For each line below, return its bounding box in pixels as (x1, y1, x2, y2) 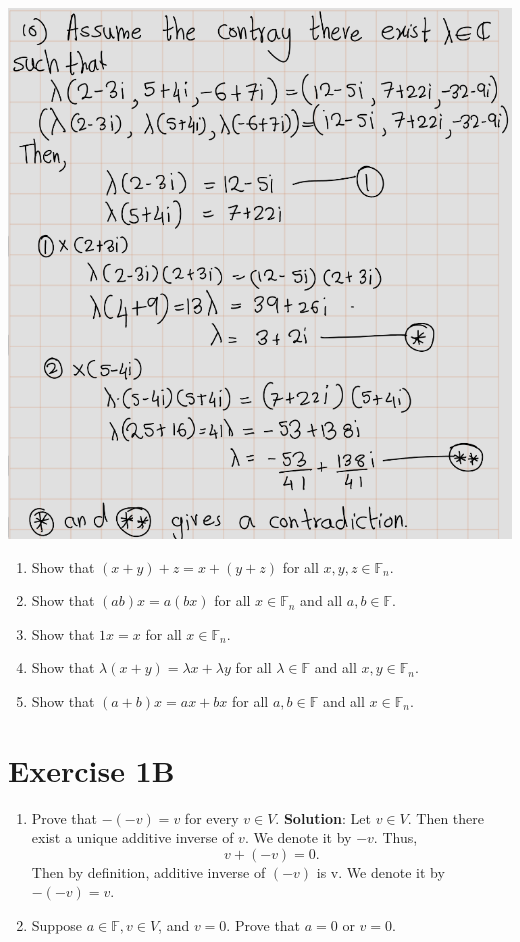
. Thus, (373, 827, 418, 848)
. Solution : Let (275, 807, 371, 828)
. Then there (407, 807, 484, 828)
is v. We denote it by (316, 861, 445, 882)
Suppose (31, 915, 83, 936)
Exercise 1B (8, 749, 175, 790)
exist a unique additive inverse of (31, 827, 234, 848)
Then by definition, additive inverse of (31, 861, 266, 882)
